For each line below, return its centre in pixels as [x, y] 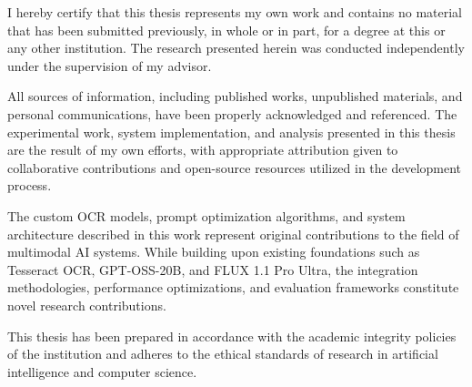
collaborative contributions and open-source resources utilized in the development [235, 167]
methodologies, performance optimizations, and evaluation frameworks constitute [233, 287]
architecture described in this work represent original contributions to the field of [233, 234]
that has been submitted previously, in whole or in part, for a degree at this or [226, 30]
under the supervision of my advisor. [110, 65]
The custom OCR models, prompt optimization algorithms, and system [206, 215]
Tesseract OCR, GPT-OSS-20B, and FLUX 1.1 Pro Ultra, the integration [213, 269]
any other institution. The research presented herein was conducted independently [236, 48]
